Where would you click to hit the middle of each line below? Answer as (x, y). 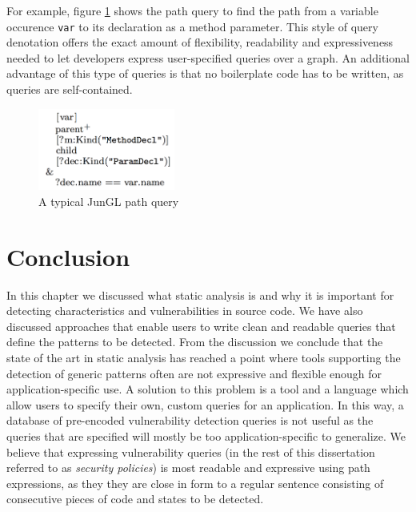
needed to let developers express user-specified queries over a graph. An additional (208, 57)
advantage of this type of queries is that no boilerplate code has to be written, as (205, 73)
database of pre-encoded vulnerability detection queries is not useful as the (190, 420)
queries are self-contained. (70, 89)
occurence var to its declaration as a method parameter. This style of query (192, 26)
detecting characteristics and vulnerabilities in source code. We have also (185, 310)
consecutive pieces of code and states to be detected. (135, 499)
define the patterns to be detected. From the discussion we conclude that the (195, 342)
